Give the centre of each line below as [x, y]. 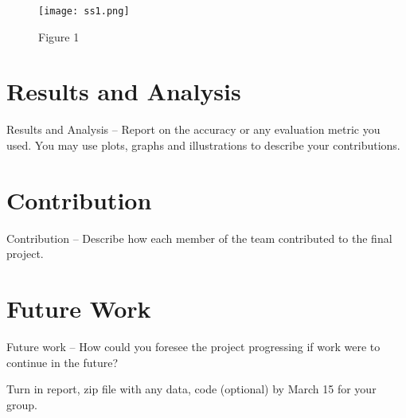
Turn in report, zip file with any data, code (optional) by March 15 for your [191, 389]
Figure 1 [59, 36]
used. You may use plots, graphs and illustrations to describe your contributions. [203, 145]
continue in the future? [62, 362]
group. [22, 404]
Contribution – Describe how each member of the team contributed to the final [199, 238]
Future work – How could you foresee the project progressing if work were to [193, 346]
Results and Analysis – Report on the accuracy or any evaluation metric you [193, 129]
